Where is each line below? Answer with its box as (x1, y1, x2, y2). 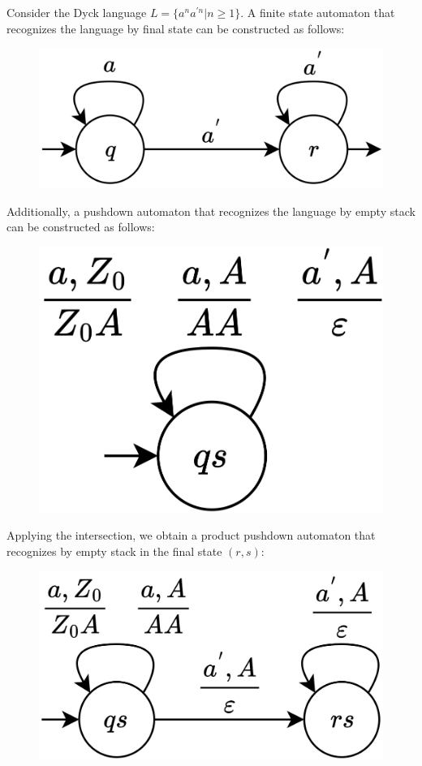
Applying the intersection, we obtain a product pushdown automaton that (6, 527, 376, 544)
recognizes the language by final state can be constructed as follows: (6, 19, 345, 37)
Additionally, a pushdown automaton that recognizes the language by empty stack (6, 202, 416, 219)
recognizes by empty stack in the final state (6, 542, 222, 559)
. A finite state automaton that (240, 4, 395, 20)
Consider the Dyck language (6, 4, 147, 20)
